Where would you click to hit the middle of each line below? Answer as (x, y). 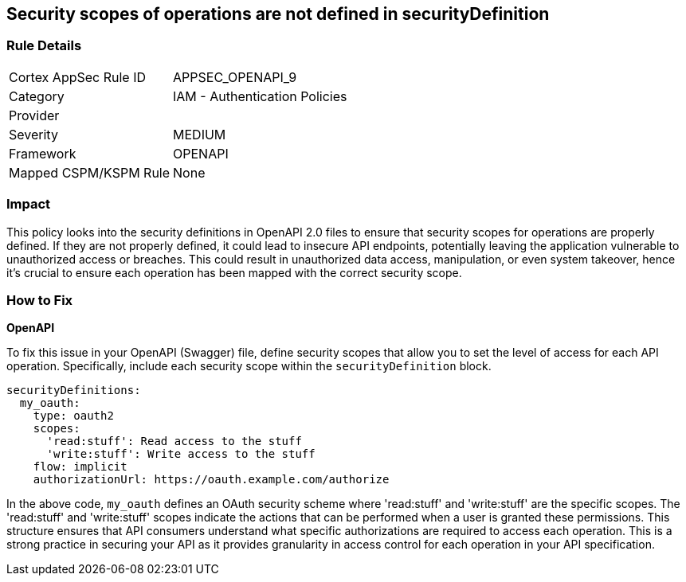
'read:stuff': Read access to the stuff (174, 441)
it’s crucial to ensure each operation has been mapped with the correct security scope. (234, 272)
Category (37, 96)
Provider (34, 115)
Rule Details (44, 46)
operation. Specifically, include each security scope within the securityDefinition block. (249, 366)
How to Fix (40, 300)
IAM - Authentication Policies (260, 96)
